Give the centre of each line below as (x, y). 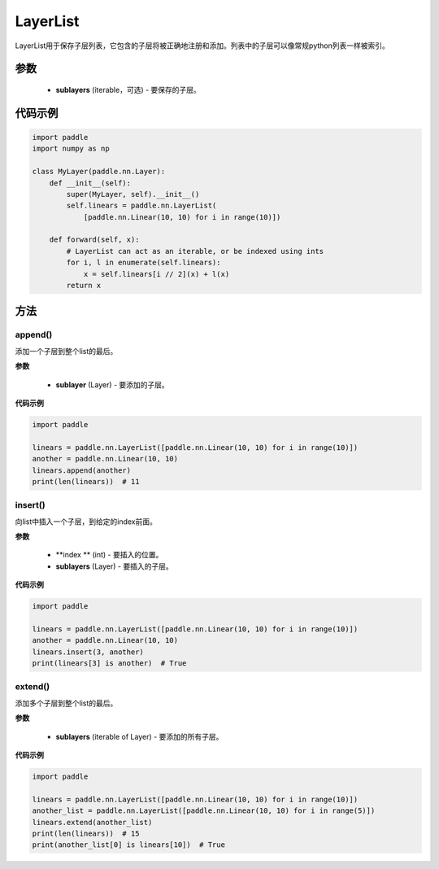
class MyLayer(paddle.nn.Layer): (99, 172)
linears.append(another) (82, 470)
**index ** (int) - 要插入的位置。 (109, 555)
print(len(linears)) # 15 (86, 833)
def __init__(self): (90, 183)
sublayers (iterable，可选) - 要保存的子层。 (128, 90)
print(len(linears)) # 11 (86, 481)
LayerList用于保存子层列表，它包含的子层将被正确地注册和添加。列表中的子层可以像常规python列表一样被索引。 (202, 46)
